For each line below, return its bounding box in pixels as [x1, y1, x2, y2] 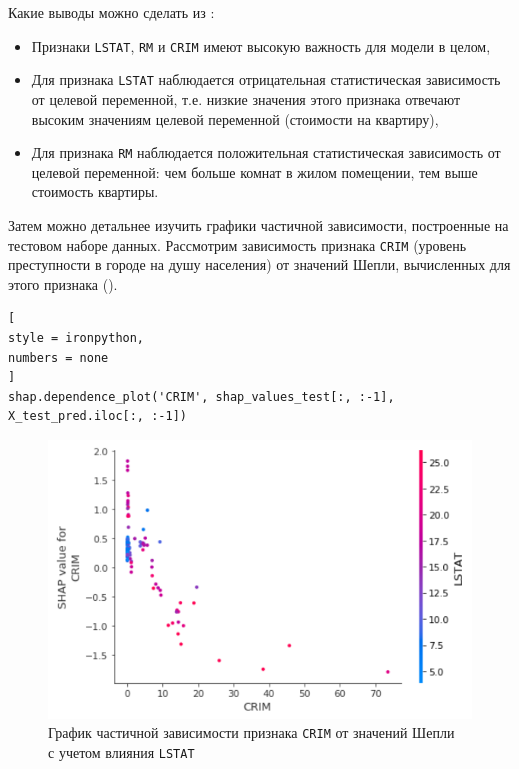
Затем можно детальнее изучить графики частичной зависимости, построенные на [8, 214, 509, 235]
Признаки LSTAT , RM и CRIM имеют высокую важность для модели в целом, [31, 35, 491, 56]
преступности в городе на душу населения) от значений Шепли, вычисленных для [8, 254, 511, 275]
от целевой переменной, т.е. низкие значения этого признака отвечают [31, 88, 461, 109]
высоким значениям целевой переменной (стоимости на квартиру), [31, 108, 439, 129]
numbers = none [8, 350, 109, 365]
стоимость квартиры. [31, 181, 159, 202]
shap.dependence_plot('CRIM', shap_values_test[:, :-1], [8, 389, 395, 404]
